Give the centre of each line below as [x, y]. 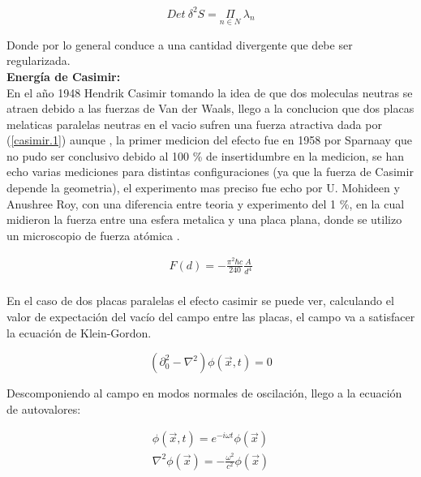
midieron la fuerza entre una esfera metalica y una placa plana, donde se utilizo [204, 219]
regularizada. [39, 60]
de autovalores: [44, 408]
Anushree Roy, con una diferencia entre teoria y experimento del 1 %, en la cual [206, 203]
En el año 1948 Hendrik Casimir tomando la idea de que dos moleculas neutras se [210, 92]
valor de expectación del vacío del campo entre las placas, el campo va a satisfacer [211, 317]
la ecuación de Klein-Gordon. [79, 332]
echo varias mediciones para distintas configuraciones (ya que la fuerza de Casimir [210, 172]
